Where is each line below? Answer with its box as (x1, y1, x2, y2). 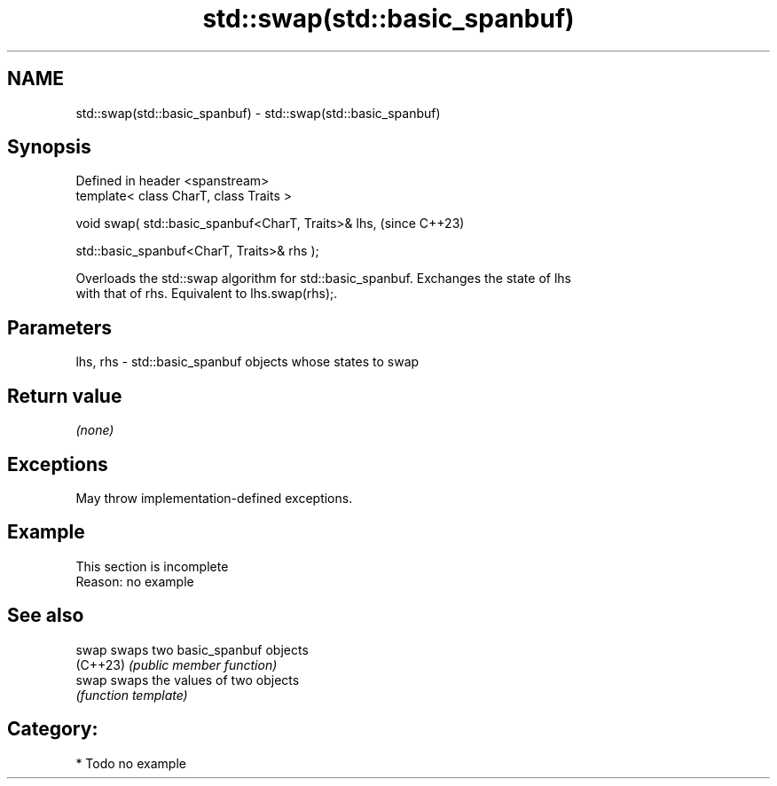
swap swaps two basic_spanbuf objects (75, 641, 309, 657)
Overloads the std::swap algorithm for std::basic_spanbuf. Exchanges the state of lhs (75, 271, 571, 287)
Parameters (7, 316, 112, 339)
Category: (7, 718, 98, 741)
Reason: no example (75, 573, 194, 589)
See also (7, 604, 84, 627)
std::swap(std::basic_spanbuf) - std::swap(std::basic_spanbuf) (75, 105, 441, 121)
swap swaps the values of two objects (75, 672, 300, 688)
